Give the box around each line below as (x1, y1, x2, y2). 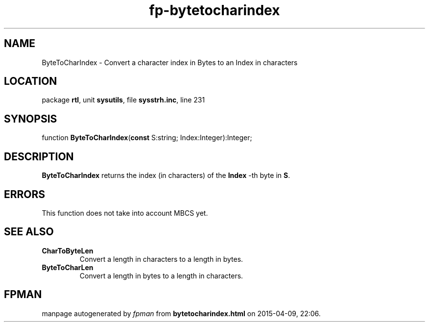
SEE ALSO (4, 226, 54, 238)
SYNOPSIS (4, 112, 57, 125)
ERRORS (4, 188, 46, 201)
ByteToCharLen (42, 263, 94, 272)
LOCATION (4, 75, 57, 88)
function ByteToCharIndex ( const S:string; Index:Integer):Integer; (42, 133, 252, 142)
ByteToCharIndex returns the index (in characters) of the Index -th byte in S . (42, 171, 290, 180)
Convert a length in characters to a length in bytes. (79, 254, 243, 263)
